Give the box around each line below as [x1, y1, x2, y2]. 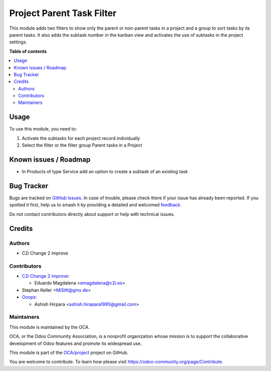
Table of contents [9, 48, 47, 54]
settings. [9, 39, 28, 45]
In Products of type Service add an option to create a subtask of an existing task [22, 169, 188, 175]
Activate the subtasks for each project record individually [22, 135, 141, 141]
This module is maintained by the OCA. [9, 324, 90, 330]
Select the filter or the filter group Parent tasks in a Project [22, 142, 143, 148]
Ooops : [22, 294, 37, 300]
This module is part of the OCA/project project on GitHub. [9, 349, 128, 355]
